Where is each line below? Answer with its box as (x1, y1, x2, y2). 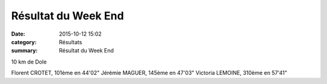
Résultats (59, 38, 82, 45)
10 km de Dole (11, 58, 47, 65)
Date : (11, 30, 25, 37)
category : (11, 38, 37, 45)
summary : (11, 47, 38, 54)
